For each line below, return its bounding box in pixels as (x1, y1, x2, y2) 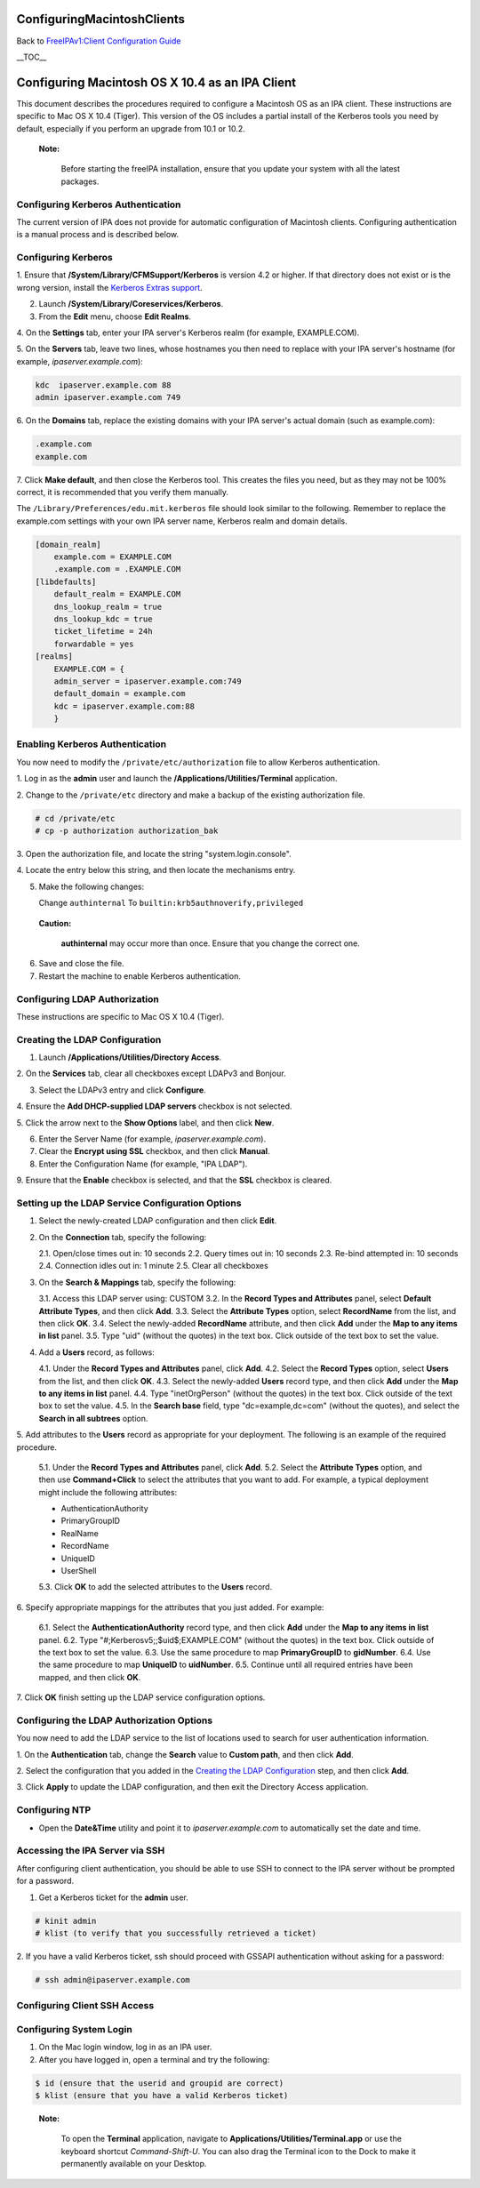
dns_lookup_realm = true (53, 601, 163, 612)
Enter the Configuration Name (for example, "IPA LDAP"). (38, 1158, 248, 1169)
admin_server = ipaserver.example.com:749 (53, 676, 242, 686)
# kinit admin (35, 1916, 97, 1926)
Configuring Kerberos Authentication (16, 198, 181, 211)
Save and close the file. (38, 958, 124, 969)
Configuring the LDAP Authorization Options (16, 1714, 213, 1727)
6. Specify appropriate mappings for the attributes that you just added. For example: (16, 1601, 324, 1613)
